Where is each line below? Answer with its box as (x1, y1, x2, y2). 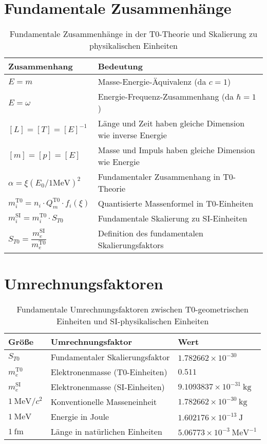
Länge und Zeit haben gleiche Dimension (98, 117, 245, 129)
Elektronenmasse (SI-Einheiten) (50, 381, 165, 393)
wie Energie (98, 156, 140, 168)
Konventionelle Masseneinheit (50, 396, 157, 408)
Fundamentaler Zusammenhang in (98, 171, 220, 183)
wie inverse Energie (98, 129, 167, 141)
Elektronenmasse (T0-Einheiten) (50, 366, 167, 378)
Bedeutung (98, 60, 143, 72)
